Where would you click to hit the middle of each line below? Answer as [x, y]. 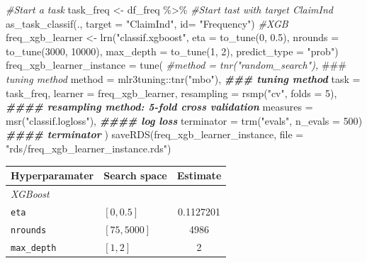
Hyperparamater [52, 175]
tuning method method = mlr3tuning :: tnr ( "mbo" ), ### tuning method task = [183, 78]
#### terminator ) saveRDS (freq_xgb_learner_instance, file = [155, 134]
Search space [135, 175]
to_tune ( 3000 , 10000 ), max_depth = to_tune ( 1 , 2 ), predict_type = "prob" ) [172, 51]
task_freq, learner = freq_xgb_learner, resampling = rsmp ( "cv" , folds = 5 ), [171, 93]
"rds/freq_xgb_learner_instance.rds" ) [89, 148]
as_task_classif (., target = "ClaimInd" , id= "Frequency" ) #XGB [147, 23]
